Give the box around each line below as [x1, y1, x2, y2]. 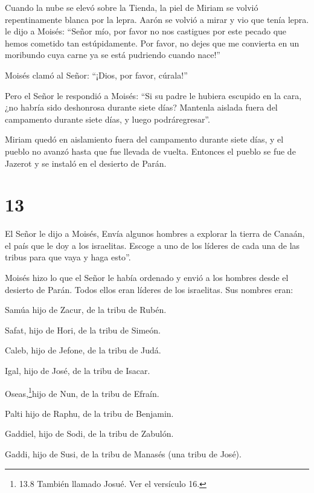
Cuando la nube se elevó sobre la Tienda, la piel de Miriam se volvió [5, 1, 258, 13]
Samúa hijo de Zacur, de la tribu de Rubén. [5, 303, 167, 316]
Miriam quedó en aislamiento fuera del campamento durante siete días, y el [5, 133, 284, 146]
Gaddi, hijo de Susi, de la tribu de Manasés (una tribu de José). [5, 448, 242, 460]
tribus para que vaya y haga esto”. [5, 251, 131, 263]
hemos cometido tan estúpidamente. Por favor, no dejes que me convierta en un [5, 36, 300, 49]
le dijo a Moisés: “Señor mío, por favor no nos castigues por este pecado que [5, 25, 287, 37]
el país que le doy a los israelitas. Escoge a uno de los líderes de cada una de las [5, 239, 300, 251]
